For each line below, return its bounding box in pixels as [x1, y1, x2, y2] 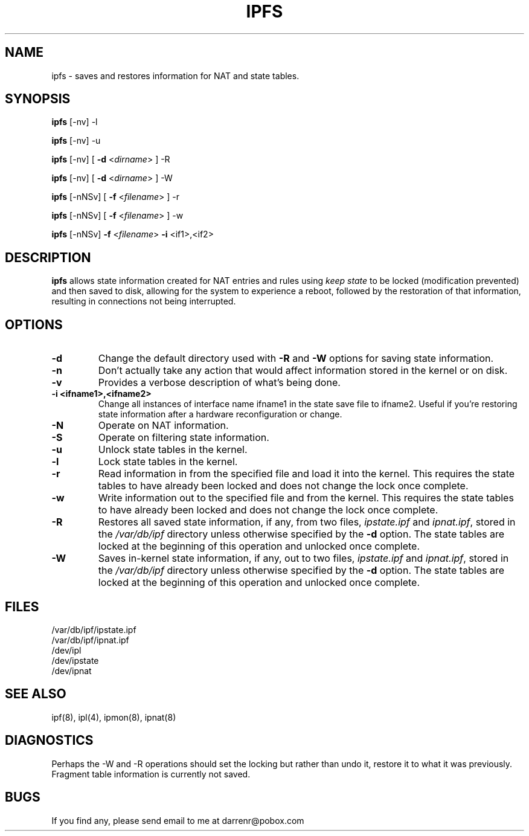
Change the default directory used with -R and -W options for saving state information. [98, 352, 494, 365]
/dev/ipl [51, 645, 82, 655]
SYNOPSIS [5, 91, 71, 107]
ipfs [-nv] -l [51, 117, 98, 127]
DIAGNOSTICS [5, 733, 94, 748]
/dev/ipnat [51, 665, 92, 676]
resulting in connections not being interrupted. [51, 296, 236, 307]
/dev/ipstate [51, 655, 99, 666]
